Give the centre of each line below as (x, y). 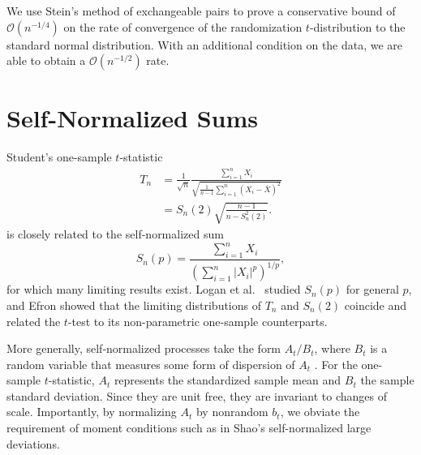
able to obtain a (46, 60)
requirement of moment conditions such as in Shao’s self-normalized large (189, 428)
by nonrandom (232, 412)
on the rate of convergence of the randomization (183, 26)
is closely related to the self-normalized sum (115, 234)
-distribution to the (357, 26)
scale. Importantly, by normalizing (92, 412)
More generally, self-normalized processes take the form (144, 348)
